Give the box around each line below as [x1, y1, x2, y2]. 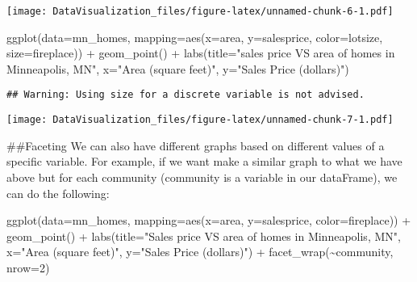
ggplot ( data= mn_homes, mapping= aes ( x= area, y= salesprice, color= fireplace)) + [6, 212, 411, 229]
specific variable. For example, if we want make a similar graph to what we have [6, 153, 402, 170]
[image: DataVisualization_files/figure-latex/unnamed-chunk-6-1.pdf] [6, 6, 394, 17]
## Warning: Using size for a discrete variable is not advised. [6, 89, 365, 101]
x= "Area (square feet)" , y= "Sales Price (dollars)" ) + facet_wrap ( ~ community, [6, 243, 394, 260]
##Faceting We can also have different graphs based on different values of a [6, 137, 385, 154]
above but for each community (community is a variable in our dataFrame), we [6, 168, 398, 185]
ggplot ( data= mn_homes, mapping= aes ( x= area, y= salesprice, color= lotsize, [6, 28, 383, 45]
